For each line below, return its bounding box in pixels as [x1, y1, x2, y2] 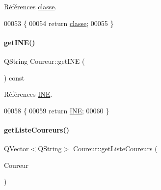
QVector [4, 143, 29, 154]
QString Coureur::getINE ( [4, 55, 85, 66]
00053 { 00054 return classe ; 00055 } [4, 18, 114, 28]
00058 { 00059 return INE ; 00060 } [4, 105, 109, 115]
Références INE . [4, 89, 53, 99]
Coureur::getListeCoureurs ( [73, 143, 158, 154]
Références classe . [4, 1, 57, 11]
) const [4, 72, 25, 82]
